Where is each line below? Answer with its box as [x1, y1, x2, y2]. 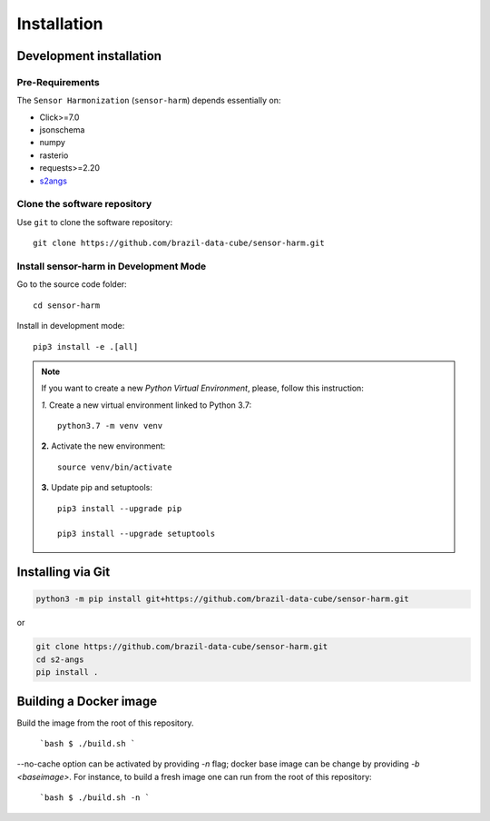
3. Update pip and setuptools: [41, 482, 153, 493]
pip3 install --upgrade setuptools [57, 529, 216, 539]
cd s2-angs [35, 654, 84, 665]
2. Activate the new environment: [41, 440, 166, 451]
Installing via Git [16, 564, 111, 580]
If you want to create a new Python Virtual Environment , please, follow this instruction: [41, 382, 365, 394]
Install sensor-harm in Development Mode [16, 260, 207, 272]
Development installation [16, 48, 162, 64]
